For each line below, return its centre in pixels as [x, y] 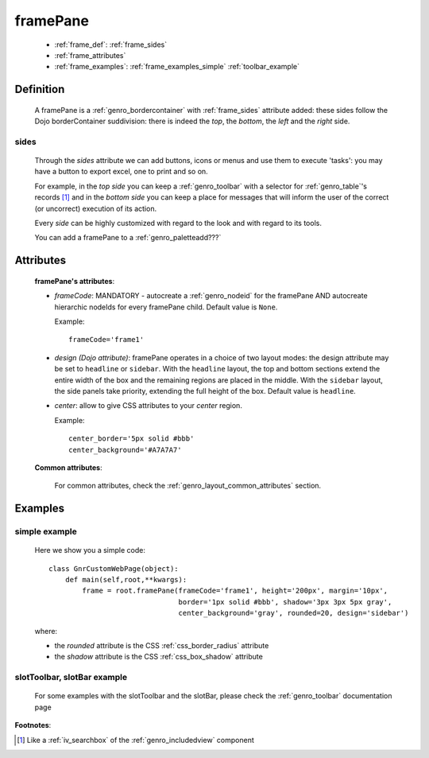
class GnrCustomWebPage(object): [114, 568]
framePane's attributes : [75, 281]
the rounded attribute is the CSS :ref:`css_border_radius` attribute [162, 645]
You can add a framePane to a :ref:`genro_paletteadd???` [128, 238]
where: [46, 631]
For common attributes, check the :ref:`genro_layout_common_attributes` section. [188, 486]
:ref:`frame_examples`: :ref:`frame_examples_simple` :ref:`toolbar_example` [177, 67]
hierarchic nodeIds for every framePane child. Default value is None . [166, 307]
